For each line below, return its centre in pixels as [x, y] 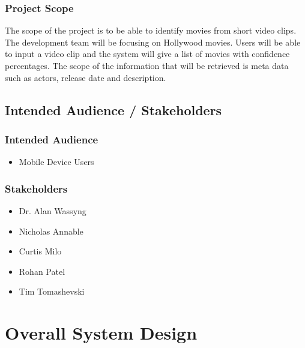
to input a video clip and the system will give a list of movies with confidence [147, 54]
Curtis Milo [40, 251]
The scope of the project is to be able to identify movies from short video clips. [151, 30]
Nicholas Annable [51, 231]
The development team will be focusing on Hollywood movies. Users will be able [153, 42]
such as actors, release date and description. [86, 77]
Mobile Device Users [56, 162]
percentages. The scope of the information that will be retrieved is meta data [147, 65]
